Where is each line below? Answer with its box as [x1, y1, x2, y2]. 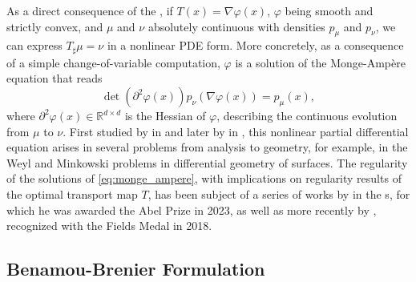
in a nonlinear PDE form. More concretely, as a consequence [107, 37, 404, 54]
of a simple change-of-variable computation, [6, 54, 220, 70]
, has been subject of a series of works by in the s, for [147, 186, 410, 202]
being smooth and [285, 2, 374, 18]
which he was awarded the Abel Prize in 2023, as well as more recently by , [6, 201, 377, 218]
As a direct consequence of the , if [6, 2, 173, 18]
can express [6, 37, 63, 54]
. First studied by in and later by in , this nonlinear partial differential [63, 123, 409, 139]
